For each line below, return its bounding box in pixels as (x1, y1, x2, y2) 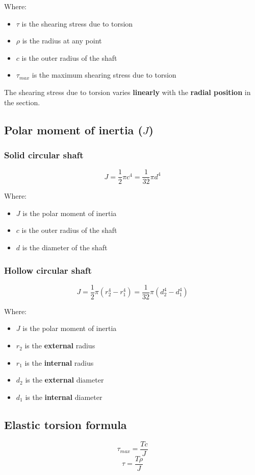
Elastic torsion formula (4, 416, 127, 432)
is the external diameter (25, 374, 104, 385)
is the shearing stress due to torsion (21, 18, 133, 29)
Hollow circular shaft (4, 264, 92, 276)
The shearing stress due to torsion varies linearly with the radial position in (4, 86, 251, 97)
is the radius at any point (22, 35, 102, 46)
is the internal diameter (25, 391, 103, 402)
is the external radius (24, 340, 95, 351)
